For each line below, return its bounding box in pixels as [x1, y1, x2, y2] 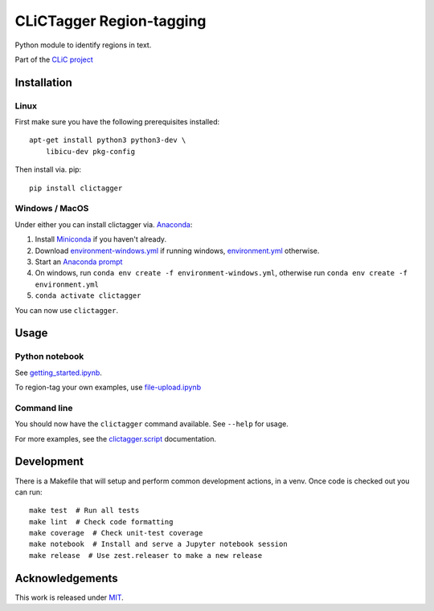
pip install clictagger [29, 183, 123, 193]
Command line [14, 402, 73, 413]
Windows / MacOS [14, 203, 89, 214]
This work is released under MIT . [14, 593, 124, 602]
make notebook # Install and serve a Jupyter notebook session [29, 540, 289, 549]
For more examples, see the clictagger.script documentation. [14, 434, 217, 443]
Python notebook [14, 351, 84, 362]
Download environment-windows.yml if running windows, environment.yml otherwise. [35, 246, 320, 255]
